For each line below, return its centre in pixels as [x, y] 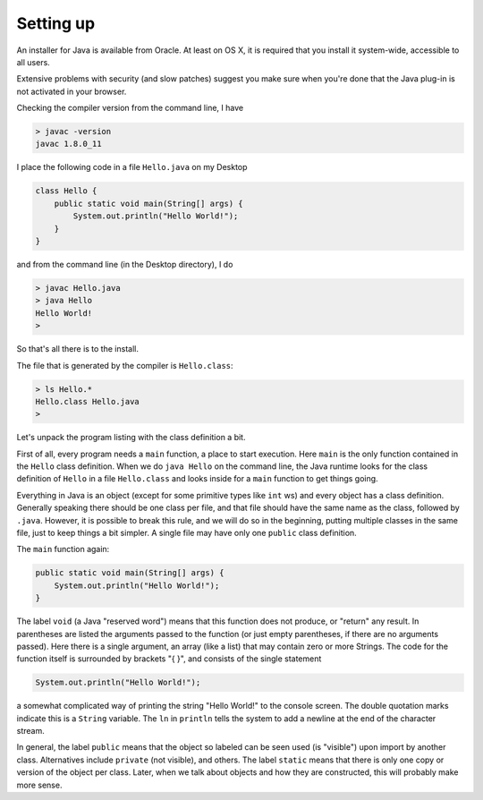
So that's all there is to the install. [77, 349]
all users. [34, 62]
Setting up [56, 23]
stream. [30, 731]
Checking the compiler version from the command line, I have [130, 108]
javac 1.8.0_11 [68, 144]
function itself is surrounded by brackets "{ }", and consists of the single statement [169, 659]
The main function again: [63, 549]
